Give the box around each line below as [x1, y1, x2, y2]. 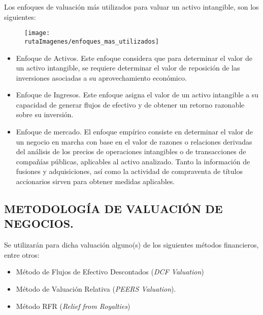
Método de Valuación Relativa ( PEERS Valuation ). [16, 284, 176, 294]
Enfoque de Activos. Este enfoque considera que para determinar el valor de [16, 52, 252, 63]
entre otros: [4, 249, 40, 260]
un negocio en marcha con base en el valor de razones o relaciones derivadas [16, 136, 252, 147]
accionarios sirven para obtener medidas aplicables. [16, 176, 175, 187]
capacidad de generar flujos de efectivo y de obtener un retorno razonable [16, 99, 245, 110]
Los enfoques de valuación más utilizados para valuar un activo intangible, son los [4, 2, 259, 12]
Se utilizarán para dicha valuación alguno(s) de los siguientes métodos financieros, [4, 239, 259, 250]
